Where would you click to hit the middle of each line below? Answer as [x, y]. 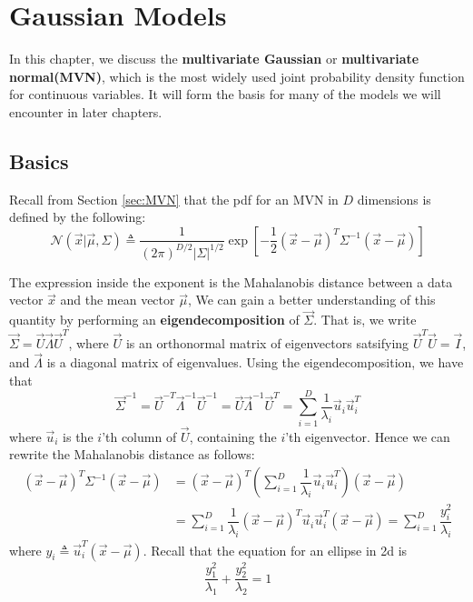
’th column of [139, 436]
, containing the [233, 436]
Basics [39, 161]
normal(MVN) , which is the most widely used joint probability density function [237, 76]
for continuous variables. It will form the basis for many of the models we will [225, 94]
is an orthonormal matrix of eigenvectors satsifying [267, 342]
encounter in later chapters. [86, 111]
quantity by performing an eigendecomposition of [154, 320]
